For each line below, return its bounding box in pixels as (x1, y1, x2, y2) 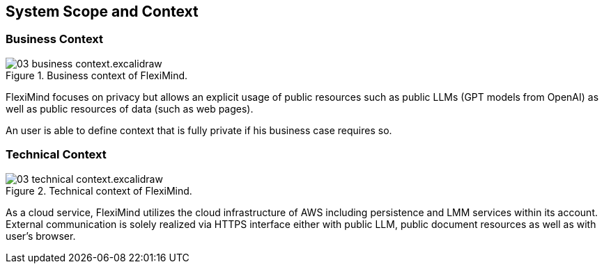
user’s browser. (6, 229, 76, 242)
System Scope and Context (6, 3, 199, 20)
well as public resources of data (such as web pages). (6, 102, 254, 115)
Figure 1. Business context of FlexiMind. (6, 69, 188, 81)
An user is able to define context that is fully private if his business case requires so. (6, 124, 392, 136)
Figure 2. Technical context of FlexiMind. (6, 184, 192, 197)
